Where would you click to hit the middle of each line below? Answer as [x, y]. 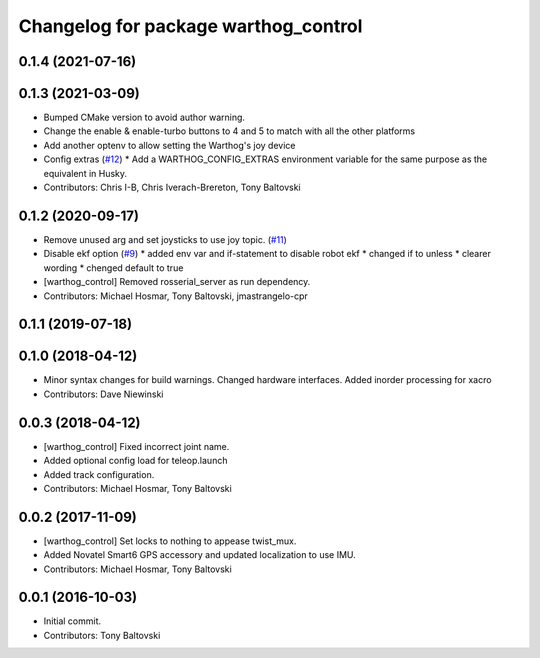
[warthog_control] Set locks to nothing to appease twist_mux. [170, 541]
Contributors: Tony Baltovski [102, 635]
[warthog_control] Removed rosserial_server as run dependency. [177, 282]
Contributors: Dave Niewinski [103, 394]
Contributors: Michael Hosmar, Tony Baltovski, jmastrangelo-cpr [176, 296]
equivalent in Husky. [85, 173]
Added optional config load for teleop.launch [135, 461]
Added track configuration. [99, 474]
